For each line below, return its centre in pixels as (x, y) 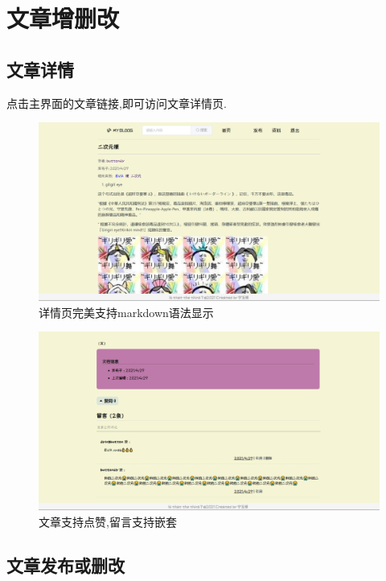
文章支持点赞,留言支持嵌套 (108, 521)
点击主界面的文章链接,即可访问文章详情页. (117, 103)
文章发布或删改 (66, 565)
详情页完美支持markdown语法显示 (126, 312)
